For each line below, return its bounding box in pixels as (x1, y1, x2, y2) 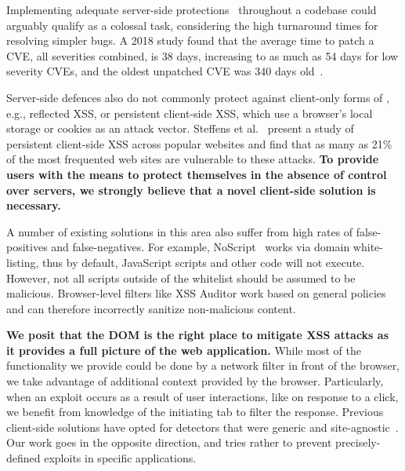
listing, (6, 254, 39, 270)
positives (6, 239, 48, 255)
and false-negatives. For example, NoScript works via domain (51, 239, 350, 255)
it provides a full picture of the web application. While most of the (6, 341, 361, 358)
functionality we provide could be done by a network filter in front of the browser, (6, 357, 400, 374)
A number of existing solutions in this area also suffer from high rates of (6, 223, 353, 239)
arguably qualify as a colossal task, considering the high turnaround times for (6, 16, 378, 33)
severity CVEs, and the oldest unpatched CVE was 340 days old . (6, 63, 324, 79)
